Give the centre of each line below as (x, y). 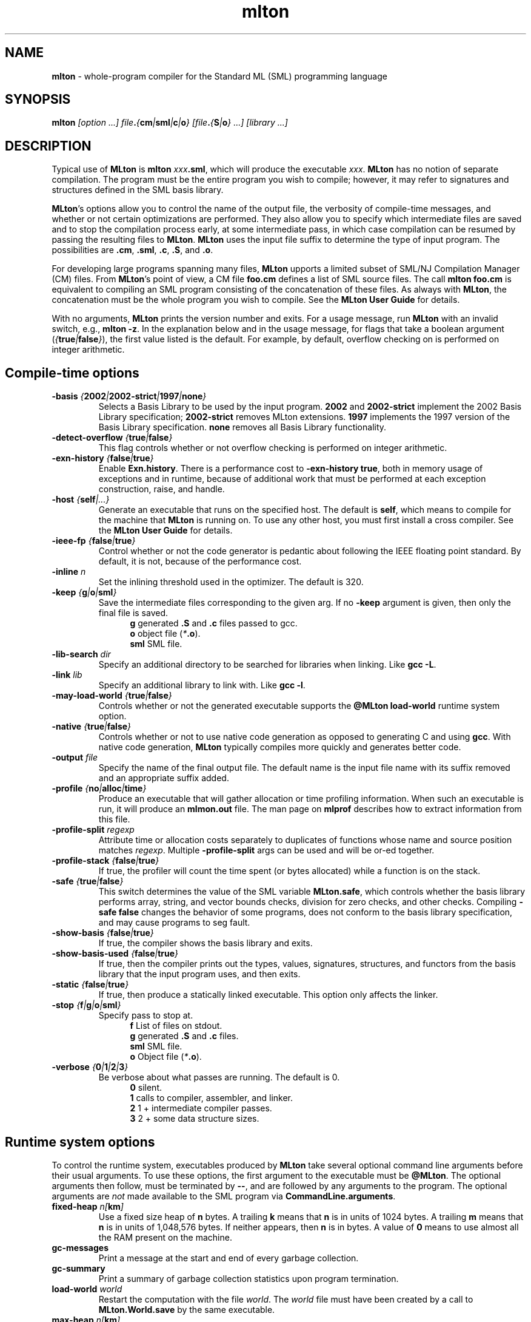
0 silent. (146, 1088)
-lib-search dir (81, 654)
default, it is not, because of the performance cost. (200, 561)
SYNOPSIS (38, 100)
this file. (114, 819)
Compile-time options (72, 373)
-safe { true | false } (88, 881)
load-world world (87, 1289)
